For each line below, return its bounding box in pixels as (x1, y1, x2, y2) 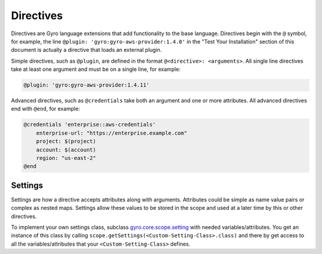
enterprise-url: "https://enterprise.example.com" (36, 129, 187, 137)
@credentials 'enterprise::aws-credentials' (23, 121, 156, 128)
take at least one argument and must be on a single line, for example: (11, 66, 181, 73)
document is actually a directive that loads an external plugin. (11, 47, 162, 54)
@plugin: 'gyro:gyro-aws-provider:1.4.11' (23, 82, 150, 89)
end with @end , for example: (11, 105, 80, 113)
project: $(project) (36, 138, 97, 145)
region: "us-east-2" (36, 155, 97, 162)
